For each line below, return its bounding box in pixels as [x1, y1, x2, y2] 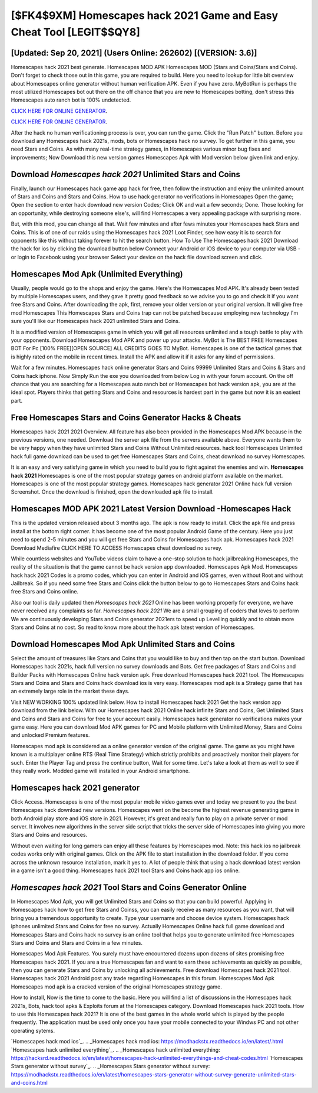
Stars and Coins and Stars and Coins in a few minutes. [11, 939, 143, 946]
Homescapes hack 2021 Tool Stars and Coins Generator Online [11, 882, 247, 892]
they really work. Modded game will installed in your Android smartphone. [11, 768, 190, 774]
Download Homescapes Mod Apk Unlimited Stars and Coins [11, 639, 236, 649]
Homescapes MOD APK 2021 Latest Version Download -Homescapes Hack [11, 504, 291, 514]
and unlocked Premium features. [11, 732, 90, 739]
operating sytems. [11, 1027, 55, 1034]
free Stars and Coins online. [11, 588, 79, 595]
